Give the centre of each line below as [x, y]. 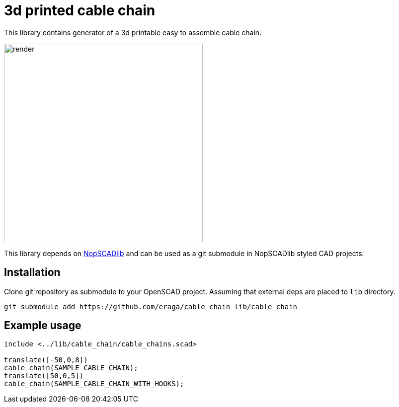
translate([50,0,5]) [44, 376]
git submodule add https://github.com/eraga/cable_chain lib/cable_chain [151, 306]
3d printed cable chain [80, 10]
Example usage [43, 326]
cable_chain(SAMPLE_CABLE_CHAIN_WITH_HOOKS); [94, 384]
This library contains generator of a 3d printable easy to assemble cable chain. [133, 32]
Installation [32, 272]
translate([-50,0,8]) [46, 360]
